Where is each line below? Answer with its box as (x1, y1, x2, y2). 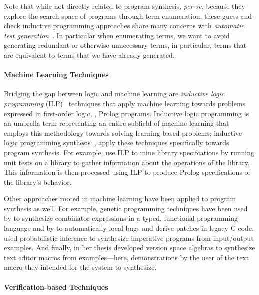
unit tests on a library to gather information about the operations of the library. (4, 157, 250, 167)
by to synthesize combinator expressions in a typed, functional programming (4, 213, 238, 223)
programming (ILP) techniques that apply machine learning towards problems (4, 98, 246, 108)
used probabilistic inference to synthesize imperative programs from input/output (4, 232, 254, 243)
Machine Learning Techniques (4, 69, 109, 80)
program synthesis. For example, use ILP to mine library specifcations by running (4, 147, 255, 157)
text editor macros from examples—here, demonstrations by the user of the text (4, 252, 249, 262)
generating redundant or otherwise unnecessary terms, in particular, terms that (4, 40, 247, 50)
